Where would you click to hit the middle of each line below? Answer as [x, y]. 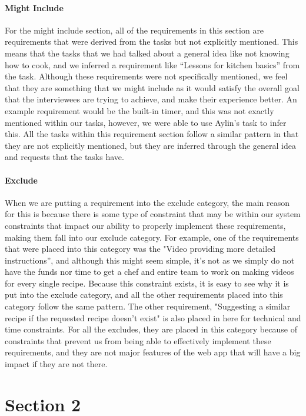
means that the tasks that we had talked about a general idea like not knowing [147, 53]
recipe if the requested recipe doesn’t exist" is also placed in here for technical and [153, 317]
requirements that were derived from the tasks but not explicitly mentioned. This [152, 41]
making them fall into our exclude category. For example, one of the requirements [152, 237]
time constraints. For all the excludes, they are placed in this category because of [151, 329]
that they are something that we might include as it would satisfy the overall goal [152, 87]
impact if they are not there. [56, 364]
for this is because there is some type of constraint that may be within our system [153, 214]
